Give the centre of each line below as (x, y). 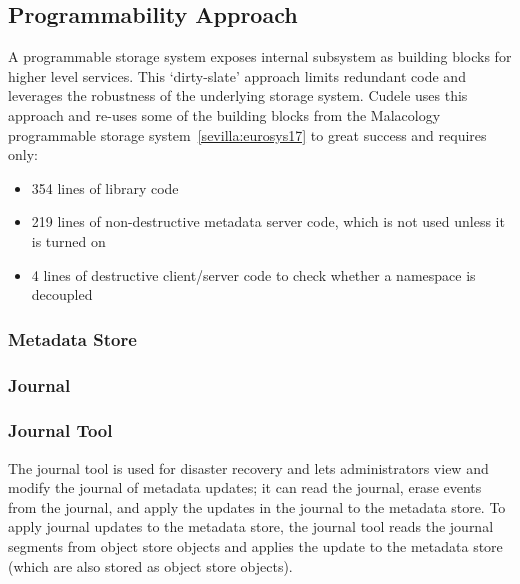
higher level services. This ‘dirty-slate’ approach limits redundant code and (237, 75)
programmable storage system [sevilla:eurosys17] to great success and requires (247, 134)
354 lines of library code (105, 187)
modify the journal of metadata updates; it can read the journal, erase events (245, 487)
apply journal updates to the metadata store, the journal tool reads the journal (251, 526)
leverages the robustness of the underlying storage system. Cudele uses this (238, 95)
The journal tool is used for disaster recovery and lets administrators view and (248, 467)
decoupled (62, 294)
